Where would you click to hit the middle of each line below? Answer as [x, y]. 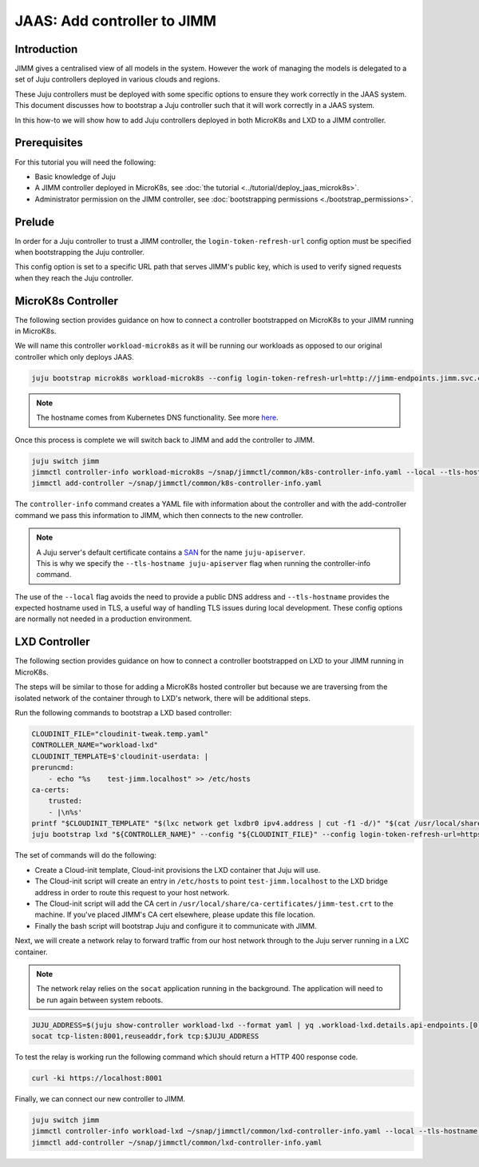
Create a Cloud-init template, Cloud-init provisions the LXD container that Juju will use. [178, 870]
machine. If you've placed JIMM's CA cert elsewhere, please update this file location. [175, 914]
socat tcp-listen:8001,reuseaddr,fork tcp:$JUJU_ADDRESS [145, 1036]
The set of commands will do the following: [86, 855]
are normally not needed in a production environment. [103, 619]
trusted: [65, 801]
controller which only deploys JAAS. [75, 356]
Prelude [35, 222]
